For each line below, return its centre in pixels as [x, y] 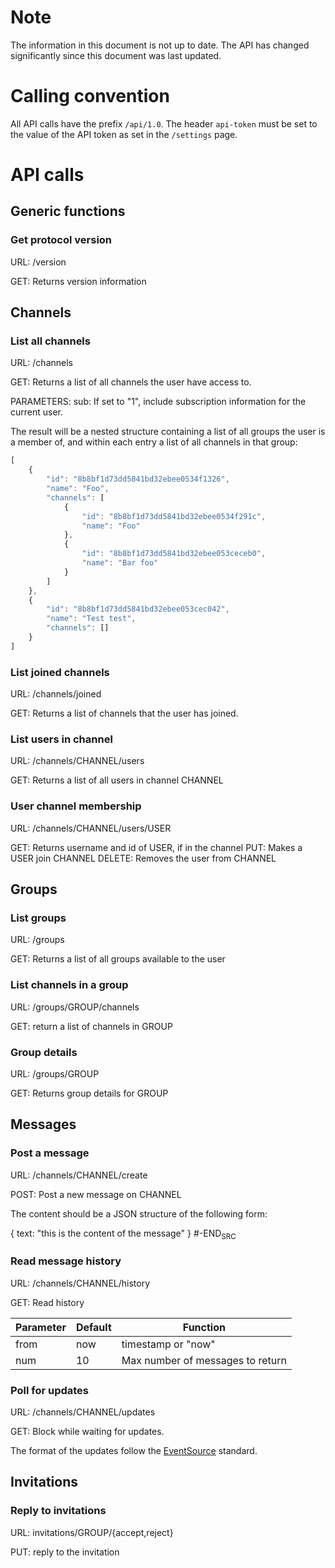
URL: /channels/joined [56, 694]
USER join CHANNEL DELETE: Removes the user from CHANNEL [143, 858]
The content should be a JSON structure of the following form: [139, 1213]
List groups [38, 918]
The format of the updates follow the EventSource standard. [134, 1451]
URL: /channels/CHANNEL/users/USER [91, 828]
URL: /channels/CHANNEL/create [79, 1175]
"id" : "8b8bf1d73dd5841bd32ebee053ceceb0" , [174, 554]
